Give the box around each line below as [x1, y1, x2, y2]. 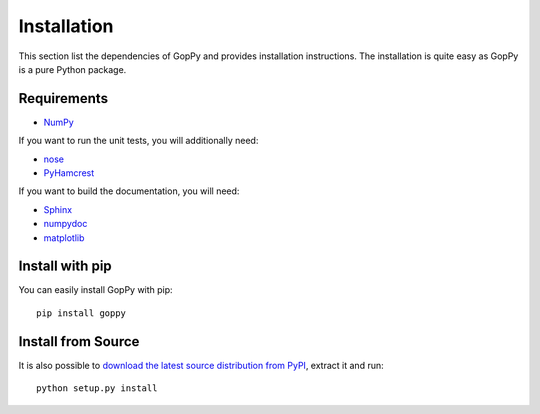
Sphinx [43, 203, 73, 215]
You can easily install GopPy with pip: [18, 284, 174, 296]
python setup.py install [36, 383, 158, 394]
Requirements [18, 90, 109, 107]
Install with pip [18, 258, 112, 275]
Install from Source [18, 333, 140, 350]
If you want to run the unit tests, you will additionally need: [18, 135, 259, 147]
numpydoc [43, 218, 88, 230]
